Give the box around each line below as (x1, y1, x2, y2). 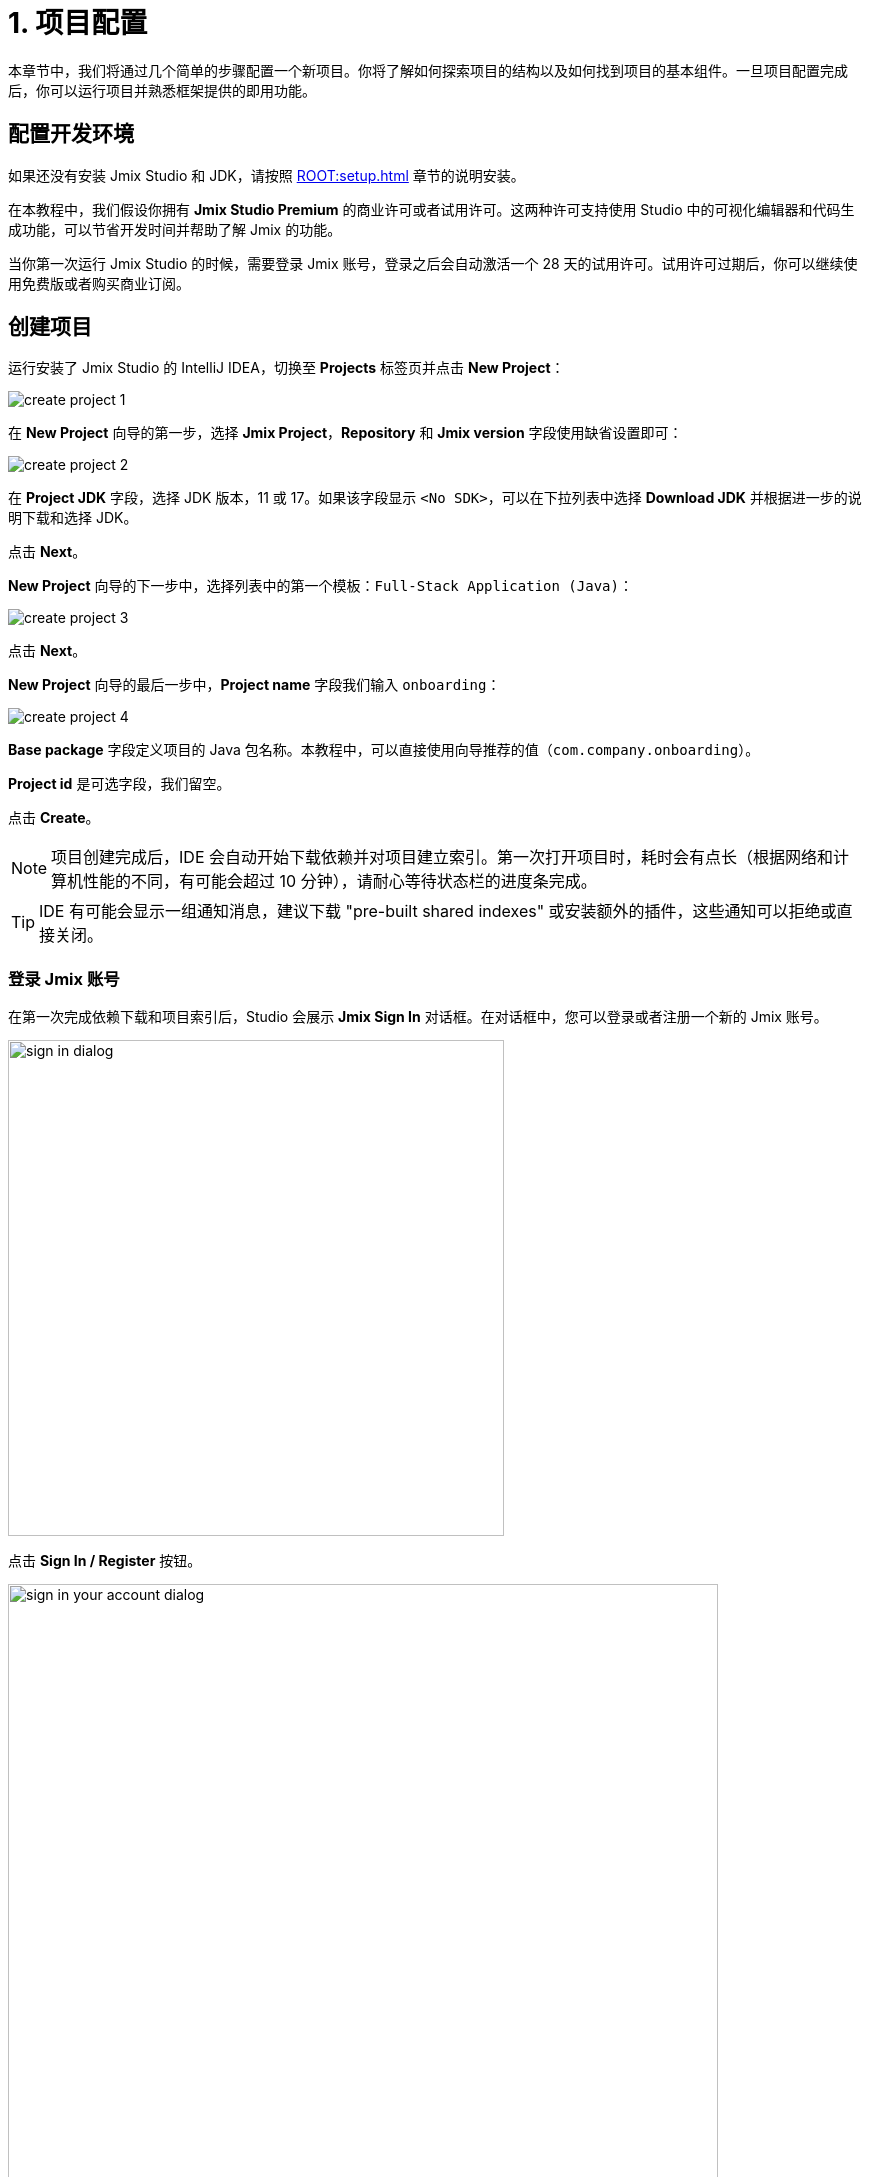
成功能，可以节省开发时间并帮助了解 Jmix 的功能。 (8, 220, 342, 238)
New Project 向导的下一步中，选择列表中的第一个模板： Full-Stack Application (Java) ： (8, 577, 633, 595)
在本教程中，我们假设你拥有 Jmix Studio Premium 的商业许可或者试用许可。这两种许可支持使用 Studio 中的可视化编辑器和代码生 (8, 200, 855, 218)
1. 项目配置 (8, 6, 148, 40)
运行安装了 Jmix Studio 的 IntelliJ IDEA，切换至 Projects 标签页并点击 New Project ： (8, 359, 565, 377)
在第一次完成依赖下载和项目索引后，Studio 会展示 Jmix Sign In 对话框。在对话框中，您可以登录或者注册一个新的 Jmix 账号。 (8, 1008, 828, 1026)
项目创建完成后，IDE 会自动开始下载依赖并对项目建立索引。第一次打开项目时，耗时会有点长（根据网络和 (51, 847, 834, 868)
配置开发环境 (8, 121, 134, 147)
